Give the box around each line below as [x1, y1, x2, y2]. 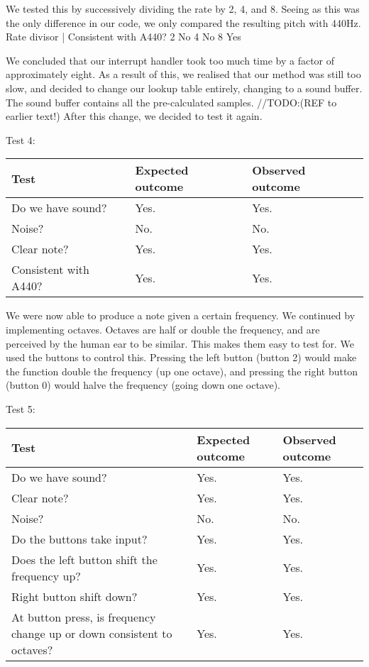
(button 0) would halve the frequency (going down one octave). [6, 377, 281, 392]
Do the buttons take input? [11, 530, 148, 547]
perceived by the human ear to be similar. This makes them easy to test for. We [6, 336, 354, 351]
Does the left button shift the [11, 551, 158, 568]
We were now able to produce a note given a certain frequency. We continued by [6, 308, 356, 323]
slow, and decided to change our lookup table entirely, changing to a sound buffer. [6, 80, 363, 95]
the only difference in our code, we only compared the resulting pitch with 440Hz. [6, 15, 361, 30]
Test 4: [6, 132, 35, 147]
